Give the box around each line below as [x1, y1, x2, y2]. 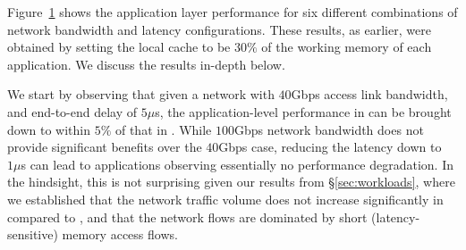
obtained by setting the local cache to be [7, 37, 231, 56]
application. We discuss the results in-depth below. [7, 54, 285, 73]
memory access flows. [62, 225, 178, 244]
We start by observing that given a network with [7, 85, 275, 104]
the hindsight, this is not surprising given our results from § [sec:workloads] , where [7, 172, 455, 191]
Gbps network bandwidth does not [233, 120, 424, 138]
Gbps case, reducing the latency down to [218, 137, 442, 156]
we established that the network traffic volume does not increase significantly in [7, 189, 444, 208]
